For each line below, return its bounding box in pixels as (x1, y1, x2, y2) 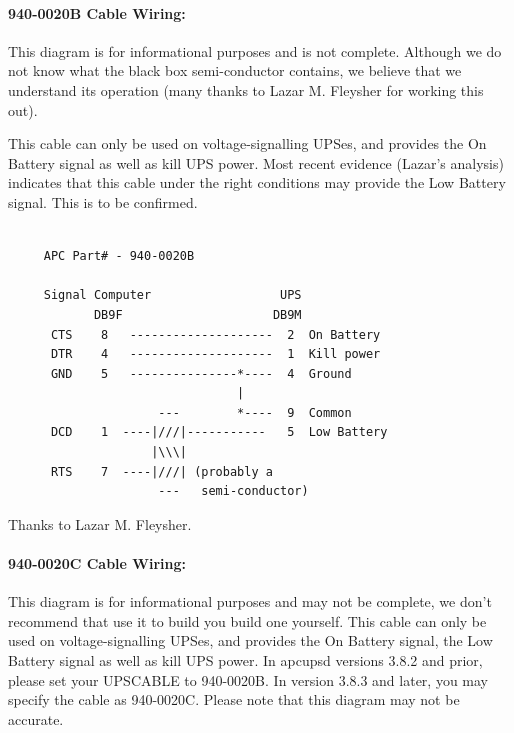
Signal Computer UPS (43, 288, 302, 303)
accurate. (8, 708, 64, 729)
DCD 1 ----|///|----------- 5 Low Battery (50, 425, 388, 440)
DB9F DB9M (93, 307, 302, 322)
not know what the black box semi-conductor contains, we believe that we (8, 60, 462, 81)
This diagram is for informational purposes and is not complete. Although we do (8, 40, 502, 61)
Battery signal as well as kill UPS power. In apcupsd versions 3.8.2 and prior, (8, 650, 483, 671)
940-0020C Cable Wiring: (8, 553, 186, 574)
